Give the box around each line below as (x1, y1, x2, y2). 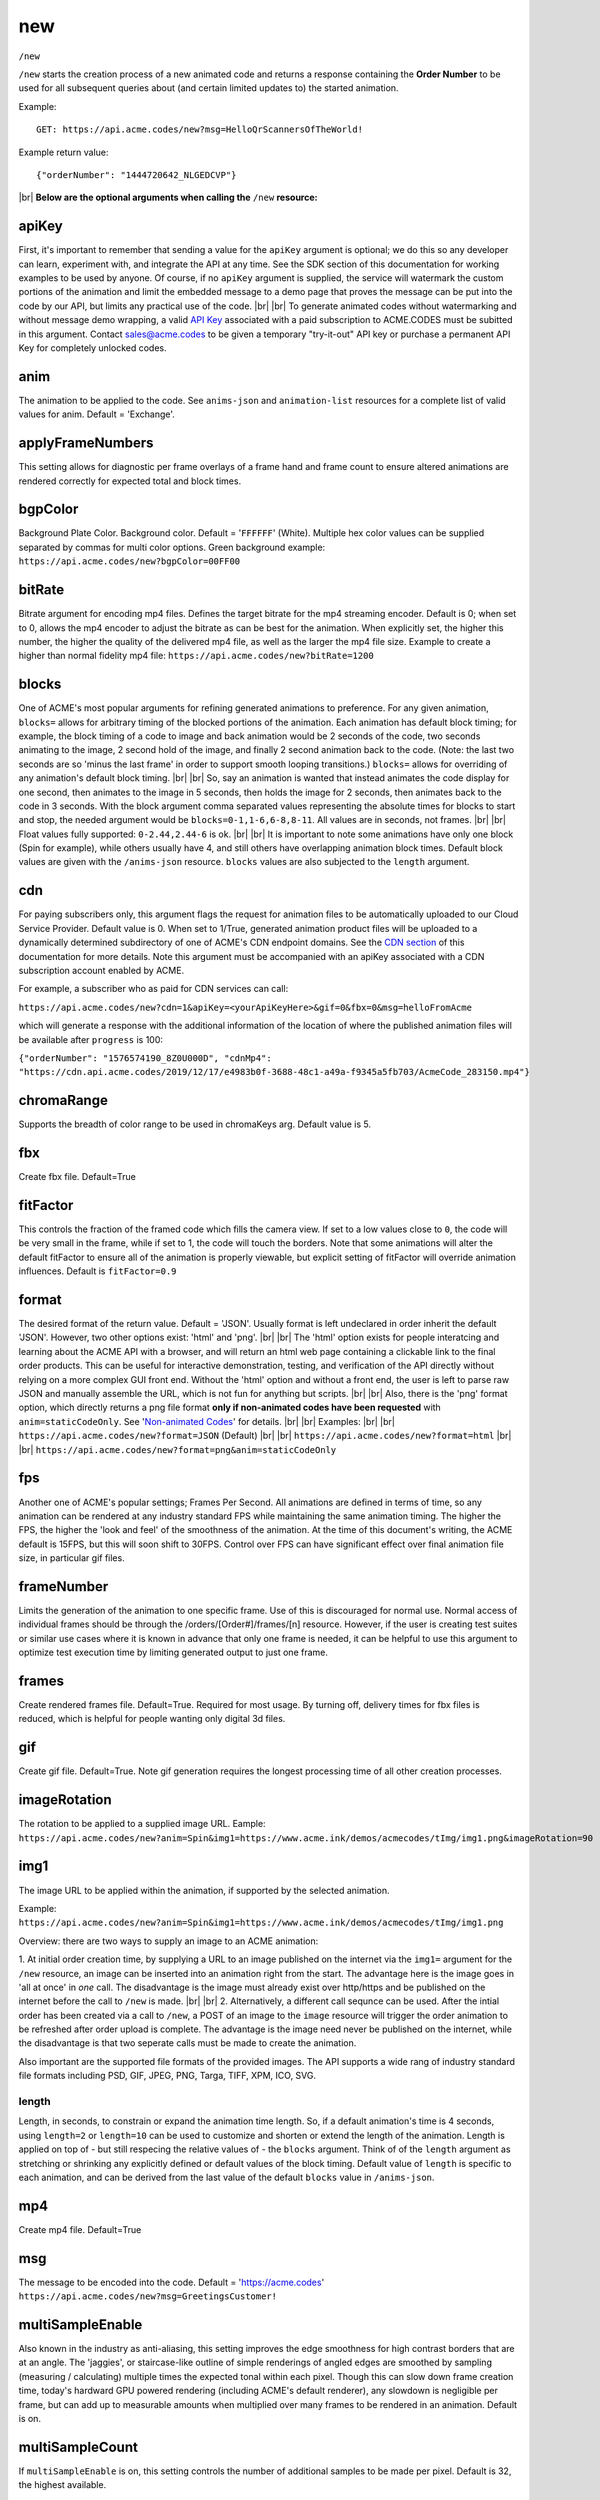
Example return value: (18, 146, 109, 158)
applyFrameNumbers (18, 435, 154, 452)
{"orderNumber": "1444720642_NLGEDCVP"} (36, 169, 237, 180)
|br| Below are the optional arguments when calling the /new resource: (18, 191, 318, 204)
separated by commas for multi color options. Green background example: (18, 541, 326, 553)
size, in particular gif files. (18, 1552, 125, 1564)
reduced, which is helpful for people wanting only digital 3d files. (18, 1713, 286, 1725)
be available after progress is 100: (18, 1033, 164, 1045)
